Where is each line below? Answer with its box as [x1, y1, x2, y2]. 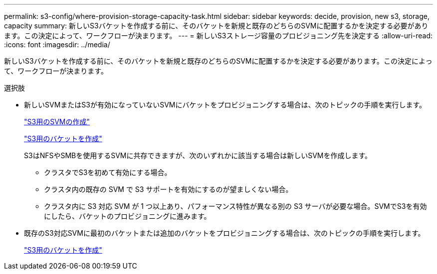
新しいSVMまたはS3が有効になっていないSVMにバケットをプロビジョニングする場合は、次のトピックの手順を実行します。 [24, 100, 427, 109]
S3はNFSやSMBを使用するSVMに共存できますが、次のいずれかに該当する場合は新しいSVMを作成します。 [24, 151, 372, 160]
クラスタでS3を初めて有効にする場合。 [44, 168, 172, 177]
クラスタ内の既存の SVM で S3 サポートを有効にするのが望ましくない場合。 [44, 185, 293, 193]
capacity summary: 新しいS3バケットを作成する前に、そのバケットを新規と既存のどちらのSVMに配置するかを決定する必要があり [4, 21, 429, 30]
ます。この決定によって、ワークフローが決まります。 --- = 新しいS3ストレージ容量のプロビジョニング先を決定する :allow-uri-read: [4, 31, 433, 40]
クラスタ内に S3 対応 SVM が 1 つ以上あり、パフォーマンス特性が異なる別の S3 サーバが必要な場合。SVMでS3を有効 [44, 202, 427, 210]
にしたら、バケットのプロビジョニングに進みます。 [44, 212, 211, 220]
